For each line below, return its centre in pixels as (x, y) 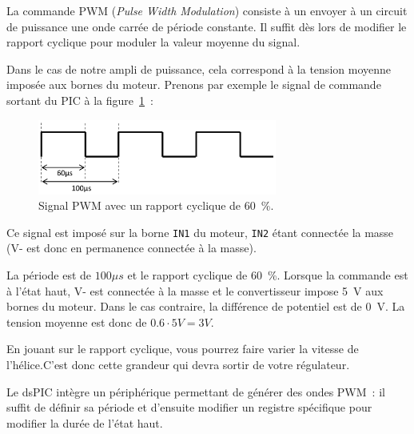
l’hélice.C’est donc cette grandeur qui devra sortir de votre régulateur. (178, 364)
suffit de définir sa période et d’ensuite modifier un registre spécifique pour (189, 407)
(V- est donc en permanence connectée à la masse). (131, 248)
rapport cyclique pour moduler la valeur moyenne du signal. (153, 42)
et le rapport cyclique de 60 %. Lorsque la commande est (268, 275)
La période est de (49, 275)
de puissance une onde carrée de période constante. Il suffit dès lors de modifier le (207, 26)
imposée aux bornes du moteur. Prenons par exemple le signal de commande (194, 84)
